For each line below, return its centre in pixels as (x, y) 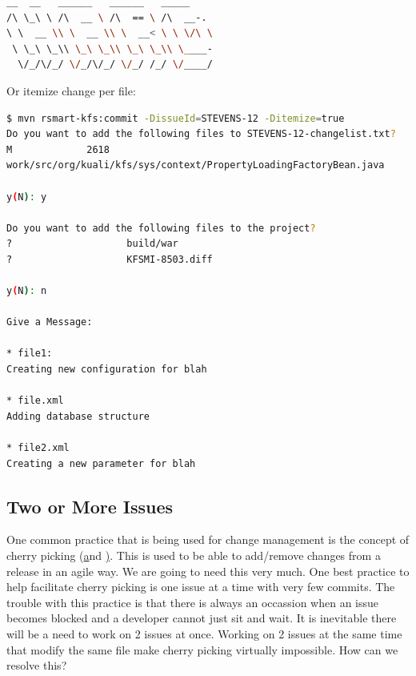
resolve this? (37, 665)
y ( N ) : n (27, 291)
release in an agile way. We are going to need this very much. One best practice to (208, 571)
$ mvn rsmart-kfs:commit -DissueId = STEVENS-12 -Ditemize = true (176, 118)
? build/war (92, 244)
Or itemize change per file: (71, 90)
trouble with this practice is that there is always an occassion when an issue (193, 602)
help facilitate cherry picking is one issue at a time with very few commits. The (201, 587)
